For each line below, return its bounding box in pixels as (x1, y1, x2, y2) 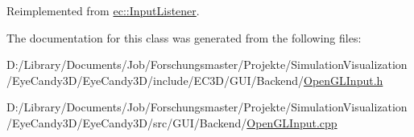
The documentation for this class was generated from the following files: (6, 29, 362, 46)
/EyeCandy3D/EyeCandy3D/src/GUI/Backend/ (6, 114, 247, 131)
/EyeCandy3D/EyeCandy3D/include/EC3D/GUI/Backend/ (6, 71, 304, 88)
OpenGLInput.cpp (246, 114, 337, 131)
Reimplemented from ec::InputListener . (6, 2, 200, 18)
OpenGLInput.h (304, 71, 383, 88)
